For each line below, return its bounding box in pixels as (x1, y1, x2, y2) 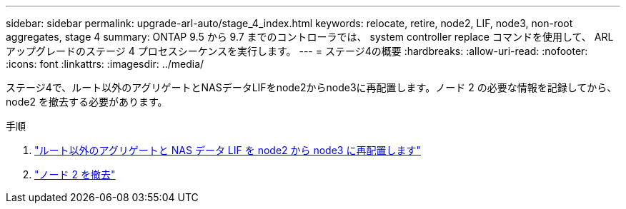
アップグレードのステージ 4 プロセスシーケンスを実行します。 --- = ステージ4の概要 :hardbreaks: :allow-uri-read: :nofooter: (6, 45, 588, 57)
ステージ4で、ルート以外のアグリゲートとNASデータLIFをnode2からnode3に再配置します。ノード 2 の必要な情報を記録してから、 (6, 81, 617, 93)
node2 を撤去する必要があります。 (6, 96, 168, 108)
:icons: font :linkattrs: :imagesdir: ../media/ (6, 58, 204, 70)
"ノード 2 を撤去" (34, 168, 116, 180)
